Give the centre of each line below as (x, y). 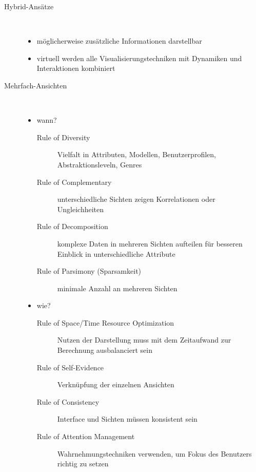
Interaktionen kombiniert (76, 68)
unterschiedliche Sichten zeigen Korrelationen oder (136, 199)
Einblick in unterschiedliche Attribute (116, 253)
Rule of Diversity (63, 137)
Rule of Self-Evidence (70, 367)
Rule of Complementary (74, 182)
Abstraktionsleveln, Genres (100, 164)
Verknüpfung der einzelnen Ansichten (116, 384)
